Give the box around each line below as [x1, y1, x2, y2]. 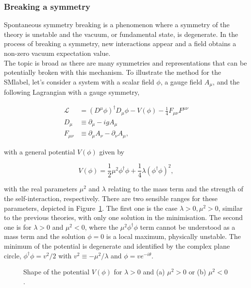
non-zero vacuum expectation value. [4, 48, 111, 58]
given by [99, 146, 124, 156]
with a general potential [4, 146, 75, 156]
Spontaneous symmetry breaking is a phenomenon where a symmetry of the [4, 19, 230, 30]
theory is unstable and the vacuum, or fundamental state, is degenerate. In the [4, 29, 238, 39]
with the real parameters [4, 184, 78, 194]
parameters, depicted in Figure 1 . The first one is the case [4, 203, 178, 213]
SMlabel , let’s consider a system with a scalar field [4, 76, 154, 86]
